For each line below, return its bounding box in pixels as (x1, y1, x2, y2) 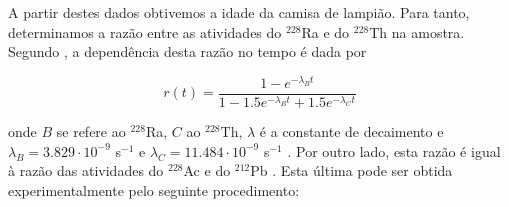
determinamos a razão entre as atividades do (8, 21, 282, 42)
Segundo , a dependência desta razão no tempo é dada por (8, 41, 367, 62)
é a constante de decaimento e (259, 121, 444, 142)
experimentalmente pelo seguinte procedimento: (8, 180, 300, 200)
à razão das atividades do (8, 160, 164, 181)
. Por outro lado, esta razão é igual (287, 140, 501, 161)
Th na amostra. (369, 21, 465, 42)
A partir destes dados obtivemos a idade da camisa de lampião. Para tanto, (8, 2, 470, 22)
